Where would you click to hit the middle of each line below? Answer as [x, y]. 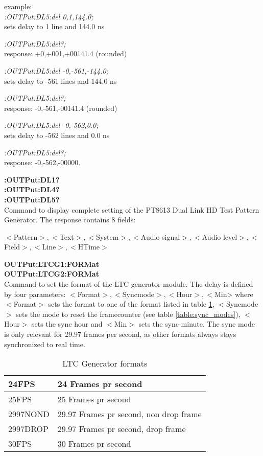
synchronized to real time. [45, 344]
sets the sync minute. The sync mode [197, 324]
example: [18, 6]
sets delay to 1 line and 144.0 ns [54, 26]
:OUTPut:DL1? [32, 179]
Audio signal [160, 236]
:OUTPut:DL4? [32, 189]
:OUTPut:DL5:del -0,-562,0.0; [51, 125]
